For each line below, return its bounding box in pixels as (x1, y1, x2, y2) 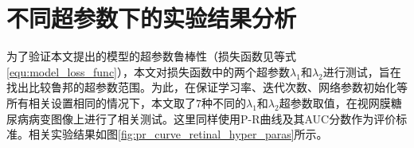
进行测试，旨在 (322, 63, 401, 80)
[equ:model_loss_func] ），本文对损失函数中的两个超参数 (6, 63, 291, 80)
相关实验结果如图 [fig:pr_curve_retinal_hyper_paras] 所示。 (28, 126, 328, 142)
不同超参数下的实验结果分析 (6, 2, 297, 34)
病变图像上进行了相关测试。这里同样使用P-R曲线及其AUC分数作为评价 (28, 110, 396, 127)
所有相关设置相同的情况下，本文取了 (6, 94, 196, 111)
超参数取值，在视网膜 (279, 94, 391, 111)
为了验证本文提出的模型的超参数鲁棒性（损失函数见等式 (6, 48, 296, 64)
